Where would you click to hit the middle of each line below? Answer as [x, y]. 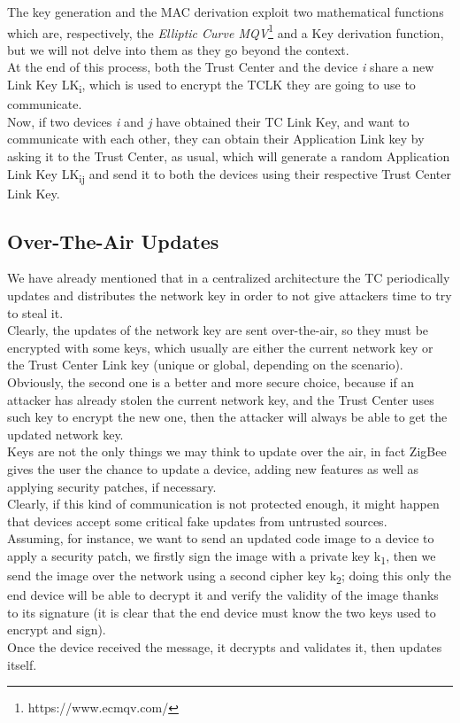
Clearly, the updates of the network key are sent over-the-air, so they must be [218, 330]
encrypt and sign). [57, 630]
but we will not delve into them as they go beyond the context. [178, 49]
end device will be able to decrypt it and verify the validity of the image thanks [223, 595]
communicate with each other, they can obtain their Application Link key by [216, 139]
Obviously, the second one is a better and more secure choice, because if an [211, 382]
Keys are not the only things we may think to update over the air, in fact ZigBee [227, 451]
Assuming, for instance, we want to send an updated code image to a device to [221, 538]
